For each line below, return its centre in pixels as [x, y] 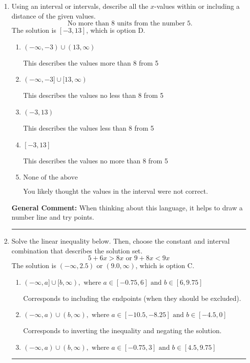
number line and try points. [53, 217]
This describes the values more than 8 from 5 [91, 62]
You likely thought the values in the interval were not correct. [115, 191]
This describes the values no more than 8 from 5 [95, 160]
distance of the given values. [53, 15]
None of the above [51, 178]
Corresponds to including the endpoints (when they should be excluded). [132, 298]
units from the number [151, 24]
